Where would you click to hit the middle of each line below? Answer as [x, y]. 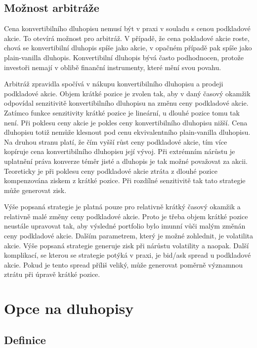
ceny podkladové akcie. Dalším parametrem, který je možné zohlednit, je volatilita [128, 236]
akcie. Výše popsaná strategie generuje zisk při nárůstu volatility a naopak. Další [127, 245]
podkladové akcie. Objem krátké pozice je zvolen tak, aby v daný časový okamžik [127, 93]
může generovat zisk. [35, 190]
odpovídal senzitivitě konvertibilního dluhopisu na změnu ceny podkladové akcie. [126, 103]
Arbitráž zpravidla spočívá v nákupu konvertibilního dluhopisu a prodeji [114, 84]
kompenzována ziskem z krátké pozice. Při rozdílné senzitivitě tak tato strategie [125, 180]
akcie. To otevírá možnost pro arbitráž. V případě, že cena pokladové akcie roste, [127, 38]
